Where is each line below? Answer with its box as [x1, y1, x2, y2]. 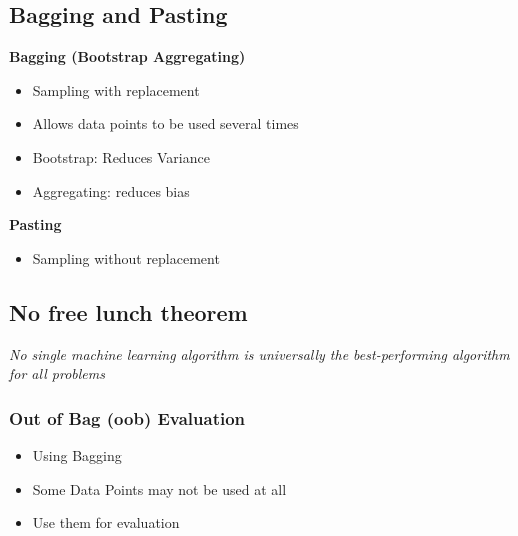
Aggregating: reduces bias [32, 180, 190, 201]
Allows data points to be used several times [32, 113, 299, 134]
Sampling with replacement [32, 79, 200, 100]
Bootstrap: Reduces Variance [32, 146, 210, 167]
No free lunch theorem [9, 296, 248, 327]
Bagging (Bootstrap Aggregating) [9, 46, 246, 67]
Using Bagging [32, 444, 122, 465]
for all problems [9, 363, 105, 384]
